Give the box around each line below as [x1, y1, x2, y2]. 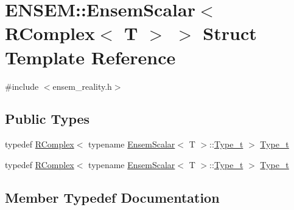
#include [5, 80, 39, 92]
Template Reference [5, 44, 176, 69]
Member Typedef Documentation [5, 188, 220, 206]
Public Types [5, 109, 90, 128]
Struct [203, 21, 257, 46]
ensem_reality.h [52, 80, 112, 92]
